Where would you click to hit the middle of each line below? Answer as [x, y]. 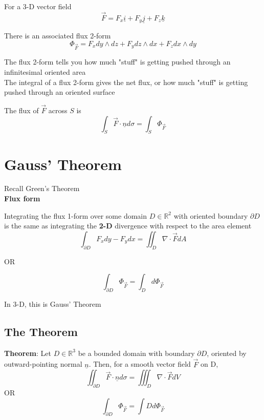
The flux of [21, 110]
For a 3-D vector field [38, 6]
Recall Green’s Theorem [42, 188]
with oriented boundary [211, 215]
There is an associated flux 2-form [58, 36]
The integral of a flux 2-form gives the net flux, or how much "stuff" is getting [126, 82]
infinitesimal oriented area [45, 71]
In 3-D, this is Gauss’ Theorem [53, 304]
